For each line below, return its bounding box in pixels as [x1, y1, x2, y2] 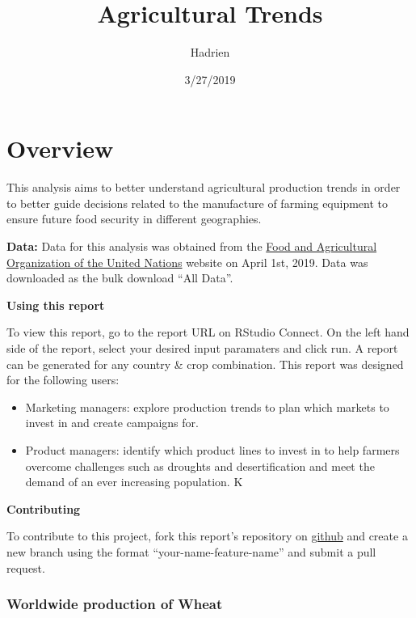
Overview [6, 132, 114, 165]
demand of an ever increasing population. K [25, 473, 243, 490]
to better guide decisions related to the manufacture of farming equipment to [6, 194, 389, 211]
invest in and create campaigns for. [25, 414, 199, 431]
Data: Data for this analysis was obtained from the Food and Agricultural [6, 238, 377, 255]
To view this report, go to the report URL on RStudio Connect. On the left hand [6, 324, 410, 341]
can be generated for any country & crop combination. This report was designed [6, 355, 404, 372]
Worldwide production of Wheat [6, 594, 223, 614]
